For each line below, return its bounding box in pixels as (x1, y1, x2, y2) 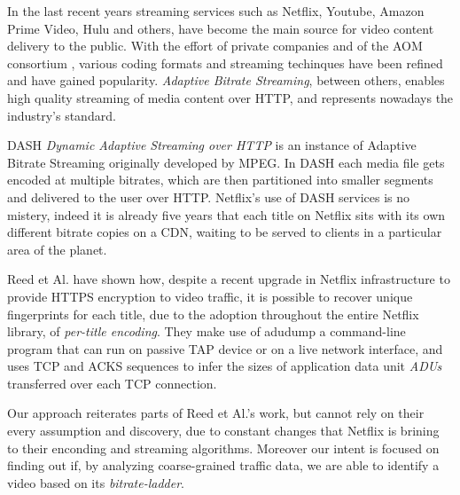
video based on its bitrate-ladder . (7, 473, 185, 491)
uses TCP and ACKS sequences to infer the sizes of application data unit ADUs (7, 357, 442, 375)
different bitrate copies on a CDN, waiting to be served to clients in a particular (7, 223, 442, 241)
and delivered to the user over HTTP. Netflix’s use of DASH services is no (7, 187, 410, 206)
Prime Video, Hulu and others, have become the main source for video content (7, 19, 434, 37)
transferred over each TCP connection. (7, 373, 217, 392)
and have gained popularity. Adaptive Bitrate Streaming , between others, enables (7, 71, 445, 90)
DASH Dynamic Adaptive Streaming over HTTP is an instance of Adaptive (7, 136, 417, 154)
